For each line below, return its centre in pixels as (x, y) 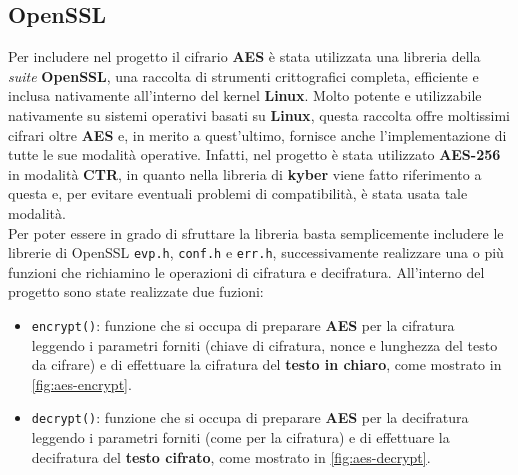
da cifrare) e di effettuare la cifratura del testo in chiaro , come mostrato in (266, 364)
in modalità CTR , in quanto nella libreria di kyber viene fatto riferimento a (245, 173)
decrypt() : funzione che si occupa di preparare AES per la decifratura (250, 417)
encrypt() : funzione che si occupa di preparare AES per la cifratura (243, 324)
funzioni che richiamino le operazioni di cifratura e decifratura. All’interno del (246, 271)
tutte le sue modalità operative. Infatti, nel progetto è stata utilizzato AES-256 (254, 154)
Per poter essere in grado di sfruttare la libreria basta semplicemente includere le (256, 232)
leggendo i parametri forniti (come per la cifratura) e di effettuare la (240, 437)
